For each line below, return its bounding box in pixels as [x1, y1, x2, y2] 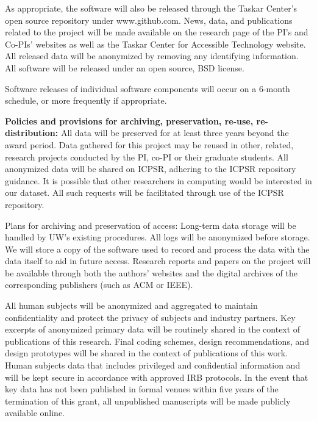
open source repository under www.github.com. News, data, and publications [5, 13, 293, 26]
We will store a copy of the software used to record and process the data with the [5, 242, 310, 255]
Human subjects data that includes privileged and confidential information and [5, 359, 301, 372]
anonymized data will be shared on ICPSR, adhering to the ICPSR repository [5, 162, 296, 175]
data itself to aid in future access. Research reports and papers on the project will [5, 254, 311, 267]
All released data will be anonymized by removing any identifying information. [5, 49, 299, 62]
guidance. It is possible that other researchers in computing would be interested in [5, 174, 312, 187]
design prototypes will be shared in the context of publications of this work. [5, 347, 288, 359]
